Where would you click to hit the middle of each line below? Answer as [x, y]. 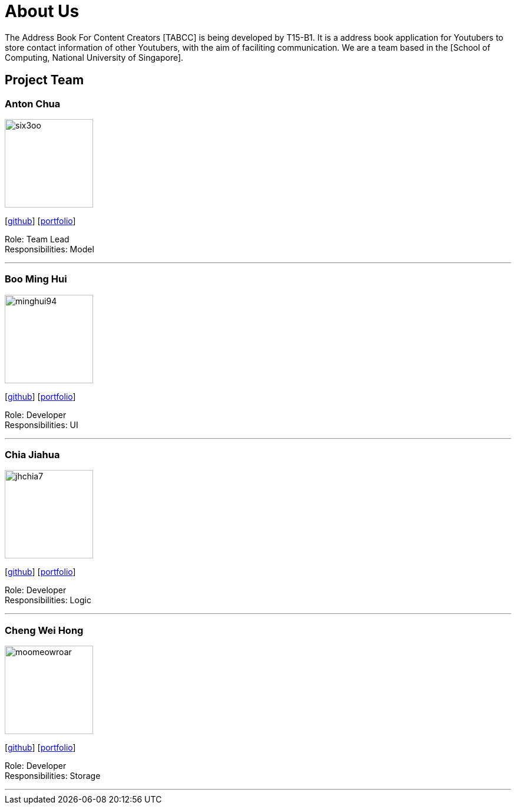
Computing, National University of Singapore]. [94, 57]
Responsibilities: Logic [48, 600]
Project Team [44, 80]
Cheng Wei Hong [44, 630]
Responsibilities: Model [49, 249]
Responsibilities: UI [42, 425]
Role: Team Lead [37, 239]
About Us [42, 11]
